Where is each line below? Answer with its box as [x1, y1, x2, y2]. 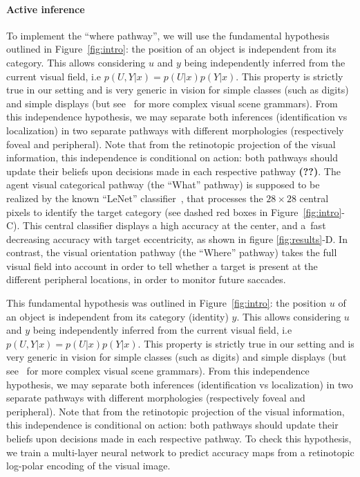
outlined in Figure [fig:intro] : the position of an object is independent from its [6, 42, 337, 56]
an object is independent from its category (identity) [6, 309, 229, 323]
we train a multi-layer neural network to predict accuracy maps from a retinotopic [6, 444, 354, 459]
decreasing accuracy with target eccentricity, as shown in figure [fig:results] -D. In [6, 231, 348, 246]
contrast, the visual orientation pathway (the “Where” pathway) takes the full [6, 245, 337, 260]
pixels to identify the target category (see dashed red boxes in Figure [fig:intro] [6, 204, 342, 219]
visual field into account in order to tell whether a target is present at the [6, 258, 318, 273]
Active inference [6, 1, 85, 16]
